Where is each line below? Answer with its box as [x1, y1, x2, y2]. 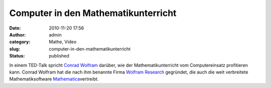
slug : [9, 45, 20, 52]
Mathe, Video [49, 39, 77, 45]
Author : [9, 31, 26, 37]
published [49, 53, 70, 59]
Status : [9, 53, 25, 59]
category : [9, 39, 31, 45]
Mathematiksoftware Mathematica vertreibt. [9, 76, 99, 82]
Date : [9, 25, 21, 31]
